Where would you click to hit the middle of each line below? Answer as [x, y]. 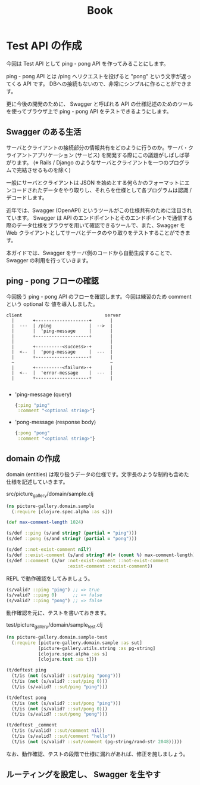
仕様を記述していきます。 [37, 482]
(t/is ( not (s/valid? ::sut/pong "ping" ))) [66, 703]
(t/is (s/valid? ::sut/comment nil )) [58, 731]
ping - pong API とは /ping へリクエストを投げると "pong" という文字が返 [96, 76]
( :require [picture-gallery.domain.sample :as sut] [77, 643]
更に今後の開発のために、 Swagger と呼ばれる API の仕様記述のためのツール [100, 104]
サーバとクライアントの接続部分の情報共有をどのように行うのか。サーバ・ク [100, 148]
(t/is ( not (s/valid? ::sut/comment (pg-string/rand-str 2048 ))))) [97, 741]
